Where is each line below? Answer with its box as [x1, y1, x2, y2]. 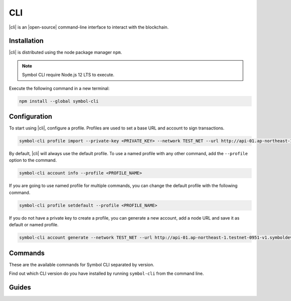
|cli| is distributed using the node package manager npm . [9, 49, 122, 55]
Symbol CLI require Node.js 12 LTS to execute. [22, 72, 114, 78]
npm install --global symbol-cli [19, 98, 99, 104]
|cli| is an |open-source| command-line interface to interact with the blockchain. [9, 24, 169, 30]
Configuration [9, 112, 52, 121]
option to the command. [9, 158, 57, 163]
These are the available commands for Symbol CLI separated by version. [9, 262, 155, 268]
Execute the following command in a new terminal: [9, 85, 110, 91]
